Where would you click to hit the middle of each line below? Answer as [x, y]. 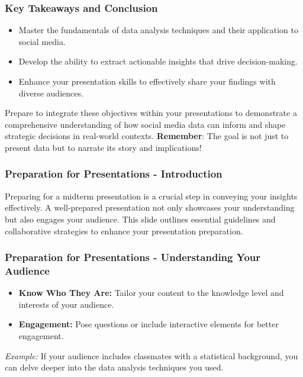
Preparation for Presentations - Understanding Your [133, 257]
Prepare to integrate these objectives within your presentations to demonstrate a [151, 113]
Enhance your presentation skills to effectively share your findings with [147, 81]
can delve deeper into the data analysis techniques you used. [114, 367]
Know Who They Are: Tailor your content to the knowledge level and [151, 293]
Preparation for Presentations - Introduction [114, 174]
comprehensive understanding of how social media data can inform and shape [145, 124]
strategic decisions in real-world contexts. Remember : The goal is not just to [147, 136]
